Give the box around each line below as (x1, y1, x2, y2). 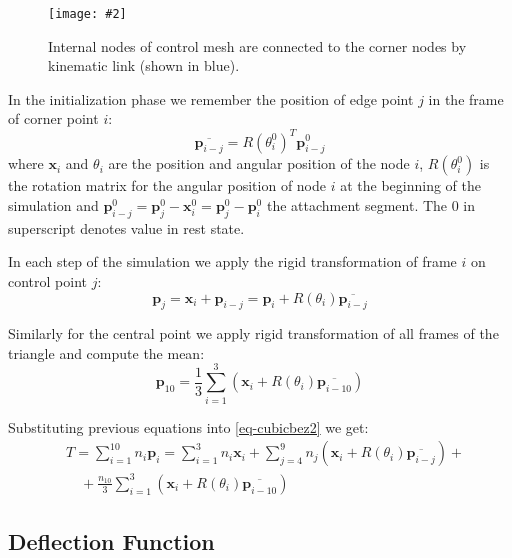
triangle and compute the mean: (8, 342, 205, 363)
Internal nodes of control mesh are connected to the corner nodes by (48, 35, 467, 56)
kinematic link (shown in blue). (48, 55, 240, 76)
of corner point (8, 108, 99, 129)
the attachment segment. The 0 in (266, 194, 476, 215)
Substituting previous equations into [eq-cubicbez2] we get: (8, 416, 369, 437)
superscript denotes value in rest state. (8, 217, 245, 238)
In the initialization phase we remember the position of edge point (8, 88, 414, 109)
